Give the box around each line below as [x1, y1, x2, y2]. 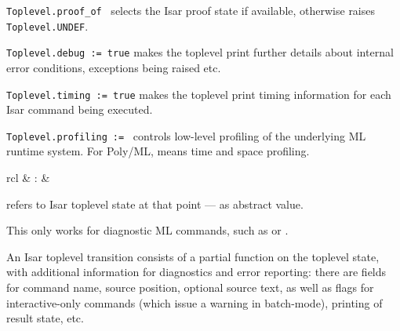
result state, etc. [6, 310, 84, 326]
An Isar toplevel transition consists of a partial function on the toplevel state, [6, 248, 380, 264]
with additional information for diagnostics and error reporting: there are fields [6, 264, 387, 280]
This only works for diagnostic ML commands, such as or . [6, 222, 289, 238]
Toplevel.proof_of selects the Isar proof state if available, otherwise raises [6, 2, 376, 18]
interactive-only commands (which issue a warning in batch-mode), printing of [6, 294, 383, 311]
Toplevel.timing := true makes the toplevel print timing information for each [6, 85, 391, 102]
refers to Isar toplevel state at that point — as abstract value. [6, 195, 304, 212]
